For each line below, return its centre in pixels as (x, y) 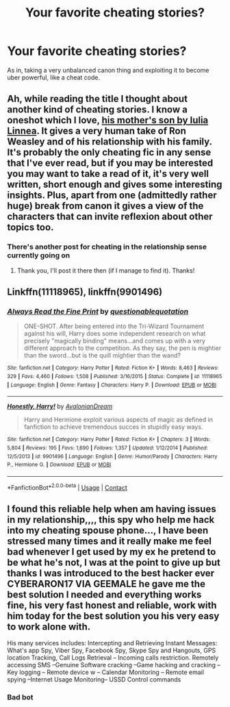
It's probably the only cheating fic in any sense (109, 152)
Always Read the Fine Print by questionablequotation (98, 311)
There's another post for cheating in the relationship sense (107, 247)
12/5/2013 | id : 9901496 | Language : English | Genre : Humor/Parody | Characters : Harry (112, 456)
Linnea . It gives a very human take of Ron (97, 131)
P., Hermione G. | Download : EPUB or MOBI (59, 465)
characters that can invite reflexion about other (110, 217)
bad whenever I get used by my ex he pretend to (112, 552)
